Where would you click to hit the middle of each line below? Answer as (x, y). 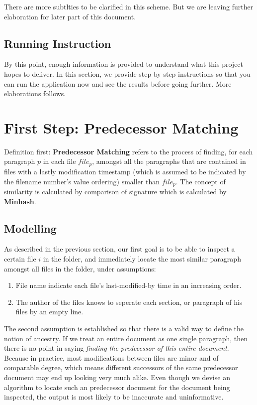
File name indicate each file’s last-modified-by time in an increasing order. (128, 285)
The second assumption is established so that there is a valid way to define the (124, 328)
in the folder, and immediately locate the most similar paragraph (142, 258)
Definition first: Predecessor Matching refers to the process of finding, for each (128, 151)
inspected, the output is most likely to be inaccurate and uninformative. (114, 397)
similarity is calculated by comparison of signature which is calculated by (115, 191)
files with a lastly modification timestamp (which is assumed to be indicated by (125, 171)
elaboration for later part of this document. (70, 16)
